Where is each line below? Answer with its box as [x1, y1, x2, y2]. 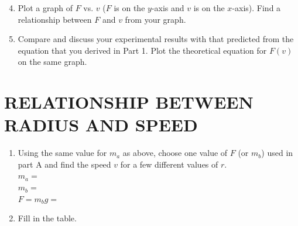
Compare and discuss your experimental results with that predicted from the [18, 33, 294, 45]
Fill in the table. [18, 212, 77, 224]
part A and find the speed [18, 158, 111, 170]
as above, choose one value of [122, 147, 228, 159]
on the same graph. [18, 55, 87, 68]
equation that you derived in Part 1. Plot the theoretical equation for [18, 44, 267, 56]
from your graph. [125, 13, 186, 25]
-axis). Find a [232, 2, 281, 13]
